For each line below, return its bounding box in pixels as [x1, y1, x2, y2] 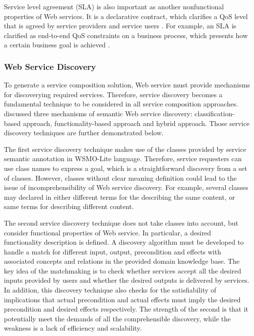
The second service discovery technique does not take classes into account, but [4, 217, 238, 228]
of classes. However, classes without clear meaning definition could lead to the [4, 172, 237, 183]
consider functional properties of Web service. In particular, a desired [4, 227, 212, 237]
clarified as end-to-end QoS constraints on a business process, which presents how [4, 30, 248, 40]
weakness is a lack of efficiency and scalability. [4, 323, 142, 333]
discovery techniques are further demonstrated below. [4, 127, 164, 138]
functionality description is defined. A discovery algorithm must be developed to [4, 237, 244, 247]
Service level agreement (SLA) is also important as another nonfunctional [4, 1, 224, 11]
